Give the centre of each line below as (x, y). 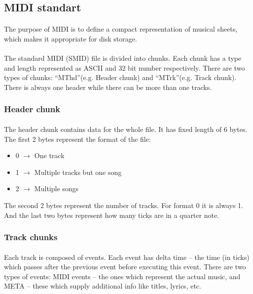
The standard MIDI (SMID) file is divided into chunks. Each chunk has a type (123, 58)
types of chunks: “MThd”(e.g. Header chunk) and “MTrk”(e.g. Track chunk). (120, 77)
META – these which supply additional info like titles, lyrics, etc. (103, 286)
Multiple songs (56, 189)
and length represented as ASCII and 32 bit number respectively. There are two (125, 67)
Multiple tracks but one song (78, 172)
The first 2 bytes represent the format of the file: (77, 139)
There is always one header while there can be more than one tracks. (108, 87)
